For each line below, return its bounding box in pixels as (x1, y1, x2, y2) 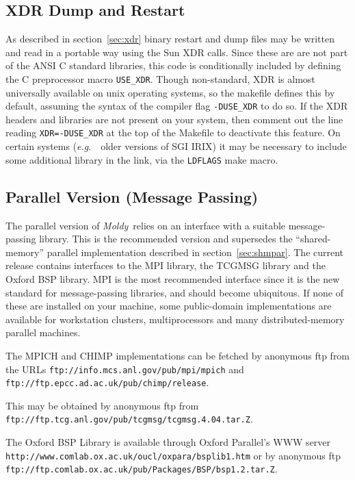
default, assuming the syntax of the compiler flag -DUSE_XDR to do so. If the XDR (5, 99, 348, 113)
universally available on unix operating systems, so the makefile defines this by (5, 85, 335, 99)
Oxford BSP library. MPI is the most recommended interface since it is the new (5, 271, 340, 286)
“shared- (295, 231, 331, 246)
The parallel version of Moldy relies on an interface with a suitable (5, 218, 286, 232)
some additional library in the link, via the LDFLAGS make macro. (5, 152, 278, 166)
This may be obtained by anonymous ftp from (5, 398, 199, 412)
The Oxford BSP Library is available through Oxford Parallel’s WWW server (5, 435, 331, 449)
